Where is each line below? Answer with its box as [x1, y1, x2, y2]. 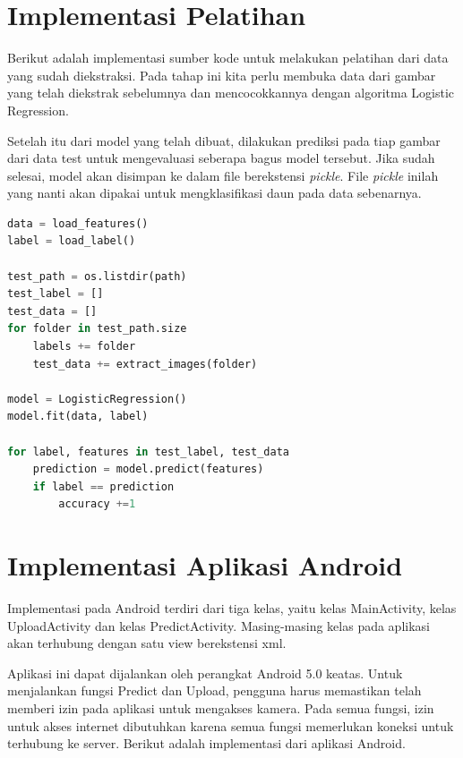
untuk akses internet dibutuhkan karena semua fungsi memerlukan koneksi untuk [7, 716, 454, 735]
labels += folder [32, 340, 136, 353]
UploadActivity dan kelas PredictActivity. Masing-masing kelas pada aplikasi [7, 616, 430, 635]
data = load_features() [7, 217, 149, 230]
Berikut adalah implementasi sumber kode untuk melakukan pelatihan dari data [7, 48, 449, 67]
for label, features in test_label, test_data [7, 445, 290, 458]
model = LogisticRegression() [7, 392, 187, 405]
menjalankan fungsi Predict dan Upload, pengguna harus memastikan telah [7, 681, 422, 700]
